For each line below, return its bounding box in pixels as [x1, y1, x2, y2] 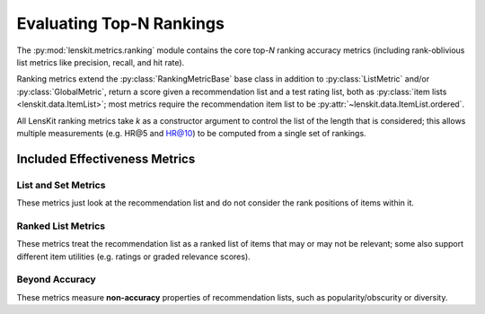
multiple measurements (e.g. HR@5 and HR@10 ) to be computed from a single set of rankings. [16, 127, 367, 138]
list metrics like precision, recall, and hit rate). [16, 57, 185, 67]
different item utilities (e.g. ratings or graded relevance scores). [16, 251, 251, 262]
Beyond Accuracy [16, 274, 96, 286]
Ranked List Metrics [16, 220, 106, 232]
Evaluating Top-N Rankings [16, 13, 225, 33]
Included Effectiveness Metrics [16, 151, 196, 166]
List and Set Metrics [16, 179, 106, 191]
